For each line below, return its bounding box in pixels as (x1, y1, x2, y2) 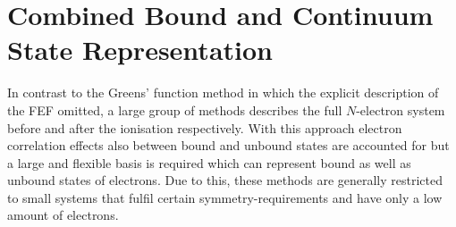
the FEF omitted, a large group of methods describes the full (7, 100, 342, 119)
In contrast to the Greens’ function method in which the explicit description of (7, 83, 439, 102)
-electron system (356, 100, 445, 119)
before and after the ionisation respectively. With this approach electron (7, 118, 402, 137)
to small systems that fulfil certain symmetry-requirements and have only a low (7, 188, 443, 206)
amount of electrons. (7, 206, 119, 224)
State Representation (7, 31, 273, 68)
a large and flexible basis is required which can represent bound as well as (7, 153, 411, 172)
